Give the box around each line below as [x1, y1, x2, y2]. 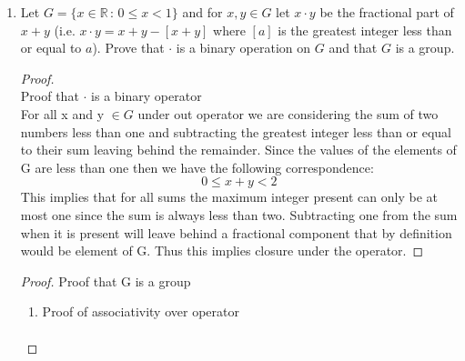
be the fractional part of [319, 3, 454, 21]
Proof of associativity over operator [42, 302, 239, 321]
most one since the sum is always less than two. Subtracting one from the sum [20, 205, 458, 224]
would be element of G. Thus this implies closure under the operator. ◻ [20, 241, 424, 260]
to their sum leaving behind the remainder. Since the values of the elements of [20, 140, 457, 159]
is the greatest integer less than [278, 20, 452, 39]
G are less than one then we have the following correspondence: [20, 157, 374, 176]
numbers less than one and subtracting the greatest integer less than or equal [20, 122, 452, 141]
